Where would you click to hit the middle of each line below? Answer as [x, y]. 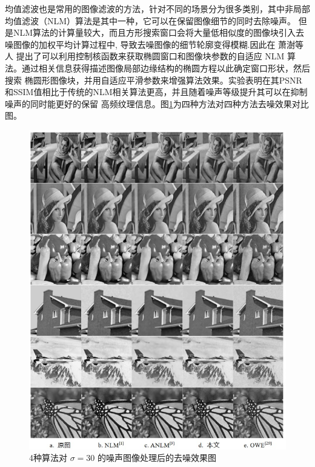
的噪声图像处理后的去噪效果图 [157, 458]
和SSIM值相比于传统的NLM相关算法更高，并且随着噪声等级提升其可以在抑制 [156, 92]
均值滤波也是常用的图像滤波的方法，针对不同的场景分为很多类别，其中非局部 [157, 8]
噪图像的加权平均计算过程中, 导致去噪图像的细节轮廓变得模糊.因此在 [140, 44]
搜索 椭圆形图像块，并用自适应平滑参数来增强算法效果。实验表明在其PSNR [154, 80]
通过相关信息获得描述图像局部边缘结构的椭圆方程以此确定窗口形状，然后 [166, 68]
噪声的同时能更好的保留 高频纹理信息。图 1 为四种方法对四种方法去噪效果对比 [157, 103]
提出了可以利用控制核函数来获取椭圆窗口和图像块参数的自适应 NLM [150, 56]
